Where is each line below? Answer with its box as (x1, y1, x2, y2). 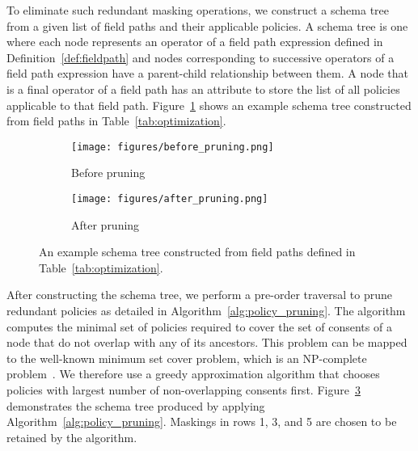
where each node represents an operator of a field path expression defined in (6, 33, 383, 50)
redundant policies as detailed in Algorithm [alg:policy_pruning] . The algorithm (6, 302, 406, 319)
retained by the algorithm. (6, 428, 137, 445)
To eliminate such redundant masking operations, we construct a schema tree (6, 2, 390, 18)
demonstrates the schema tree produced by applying (6, 397, 265, 414)
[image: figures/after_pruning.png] (71, 193, 268, 204)
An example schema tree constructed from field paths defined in (39, 243, 356, 260)
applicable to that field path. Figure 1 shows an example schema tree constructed (6, 96, 412, 113)
